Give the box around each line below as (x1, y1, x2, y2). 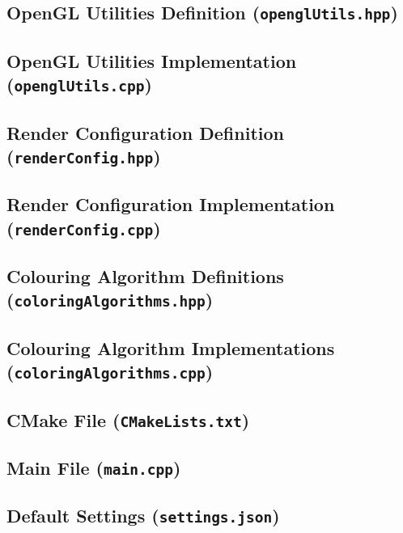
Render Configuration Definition (6, 120, 284, 145)
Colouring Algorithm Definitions (6, 264, 284, 288)
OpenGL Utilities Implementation (6, 48, 297, 73)
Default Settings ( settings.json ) (6, 503, 280, 528)
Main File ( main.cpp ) (6, 455, 181, 480)
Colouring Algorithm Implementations (6, 335, 335, 360)
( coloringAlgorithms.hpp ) (6, 287, 214, 312)
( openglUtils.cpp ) (6, 72, 152, 97)
